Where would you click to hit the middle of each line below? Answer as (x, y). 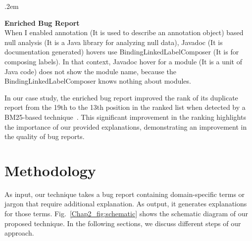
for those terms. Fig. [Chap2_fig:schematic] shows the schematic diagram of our (126, 214)
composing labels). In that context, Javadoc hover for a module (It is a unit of (124, 61)
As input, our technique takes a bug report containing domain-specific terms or (125, 194)
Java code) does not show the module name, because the (90, 71)
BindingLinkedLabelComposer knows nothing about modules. (98, 81)
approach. (19, 233)
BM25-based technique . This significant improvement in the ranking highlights (125, 117)
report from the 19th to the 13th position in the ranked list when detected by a (125, 107)
